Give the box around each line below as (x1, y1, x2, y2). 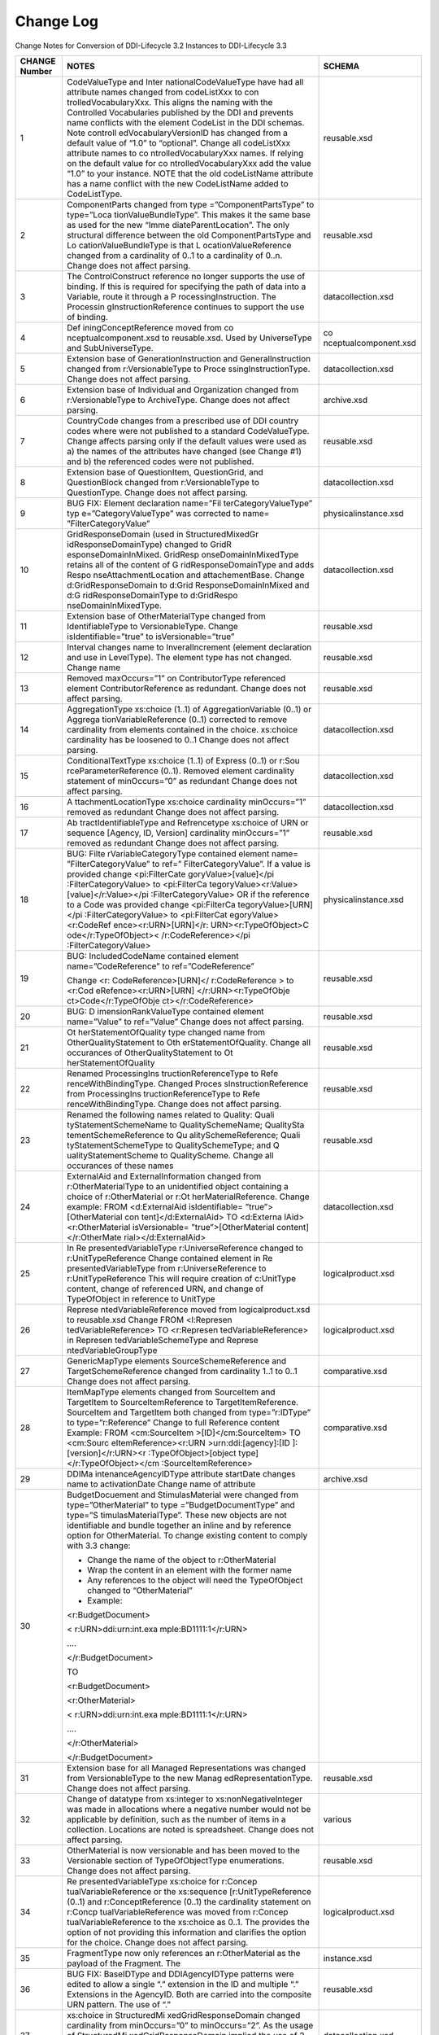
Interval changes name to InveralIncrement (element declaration (66, 641, 312, 653)
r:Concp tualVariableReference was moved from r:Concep (66, 1906, 289, 1917)
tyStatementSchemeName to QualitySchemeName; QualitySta (66, 1119, 305, 1131)
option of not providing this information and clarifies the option (66, 1926, 306, 1937)
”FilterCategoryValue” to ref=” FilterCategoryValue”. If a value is (66, 858, 311, 869)
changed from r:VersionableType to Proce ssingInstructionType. (66, 363, 311, 374)
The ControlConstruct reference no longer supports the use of (66, 270, 306, 282)
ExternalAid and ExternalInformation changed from (66, 1171, 262, 1182)
